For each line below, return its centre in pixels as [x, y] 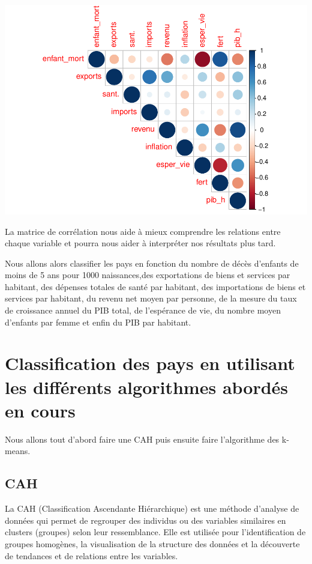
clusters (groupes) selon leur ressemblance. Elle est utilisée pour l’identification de [155, 532]
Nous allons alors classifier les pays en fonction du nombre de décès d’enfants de [152, 263]
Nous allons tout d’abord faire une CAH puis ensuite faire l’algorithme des [142, 439]
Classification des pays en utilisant [150, 363]
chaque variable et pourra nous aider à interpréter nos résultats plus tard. [140, 243]
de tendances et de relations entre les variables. [91, 555]
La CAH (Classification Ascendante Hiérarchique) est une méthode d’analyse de [152, 508]
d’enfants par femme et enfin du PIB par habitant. [98, 322]
